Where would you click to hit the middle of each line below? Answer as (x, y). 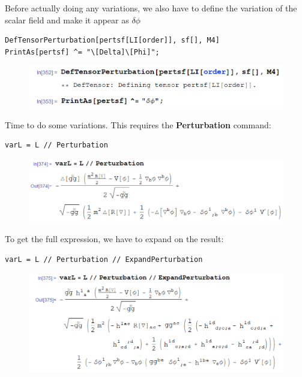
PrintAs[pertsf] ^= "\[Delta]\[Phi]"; (82, 52)
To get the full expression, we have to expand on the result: (114, 239)
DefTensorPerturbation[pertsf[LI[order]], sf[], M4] (112, 40)
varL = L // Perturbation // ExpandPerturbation (104, 259)
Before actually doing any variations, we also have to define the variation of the (151, 8)
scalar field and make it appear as (67, 19)
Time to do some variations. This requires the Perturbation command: (138, 124)
